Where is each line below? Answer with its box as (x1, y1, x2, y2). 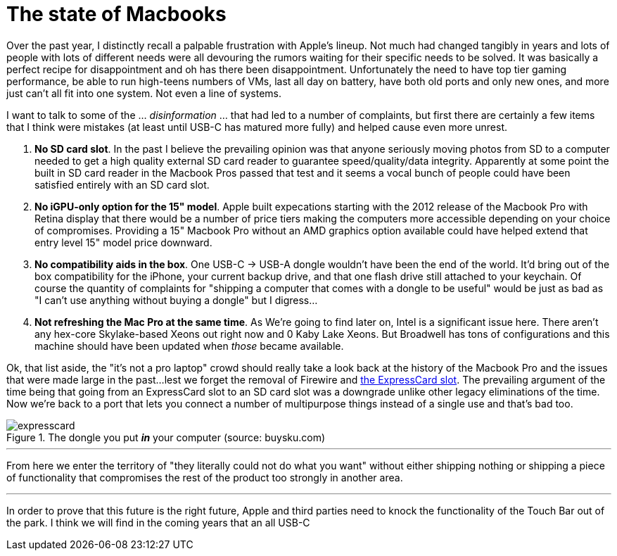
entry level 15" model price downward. (34, 236, 212, 248)
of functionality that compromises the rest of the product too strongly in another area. (6, 471, 403, 484)
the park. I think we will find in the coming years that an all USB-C (6, 516, 310, 529)
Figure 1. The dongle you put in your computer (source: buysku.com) (6, 431, 326, 443)
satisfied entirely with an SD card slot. (34, 178, 210, 191)
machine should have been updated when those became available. (34, 339, 344, 352)
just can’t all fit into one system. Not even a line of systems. (6, 87, 282, 99)
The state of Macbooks (6, 2, 227, 26)
